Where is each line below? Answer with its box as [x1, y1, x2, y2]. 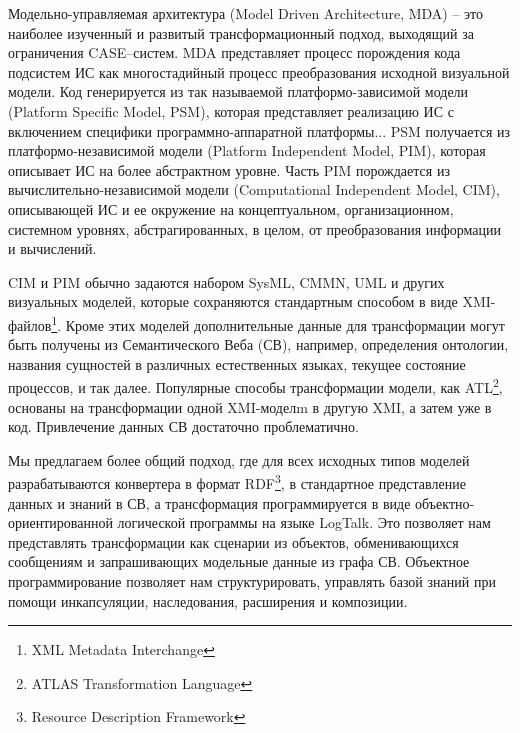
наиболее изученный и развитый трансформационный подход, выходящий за [8, 22, 474, 43]
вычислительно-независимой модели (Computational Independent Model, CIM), [8, 179, 500, 200]
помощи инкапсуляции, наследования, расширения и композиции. [8, 590, 408, 611]
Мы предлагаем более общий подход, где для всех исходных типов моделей [8, 449, 470, 470]
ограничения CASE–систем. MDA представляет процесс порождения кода [8, 42, 461, 63]
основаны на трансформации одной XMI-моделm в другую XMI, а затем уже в [8, 396, 492, 417]
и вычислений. [8, 238, 97, 259]
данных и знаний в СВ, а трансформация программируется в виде [8, 492, 411, 513]
